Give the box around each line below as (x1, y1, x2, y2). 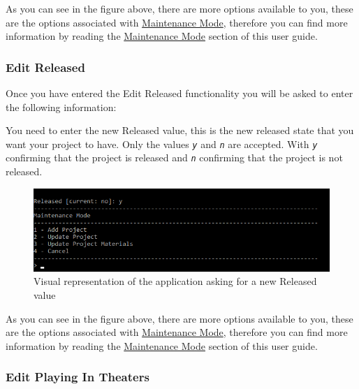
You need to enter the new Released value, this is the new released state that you (6, 123, 354, 138)
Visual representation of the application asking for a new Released (34, 274, 317, 288)
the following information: (6, 99, 117, 114)
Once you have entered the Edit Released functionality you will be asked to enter (6, 86, 353, 100)
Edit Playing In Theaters (6, 368, 149, 386)
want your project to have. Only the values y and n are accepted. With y (6, 136, 318, 151)
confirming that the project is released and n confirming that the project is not (6, 150, 343, 165)
